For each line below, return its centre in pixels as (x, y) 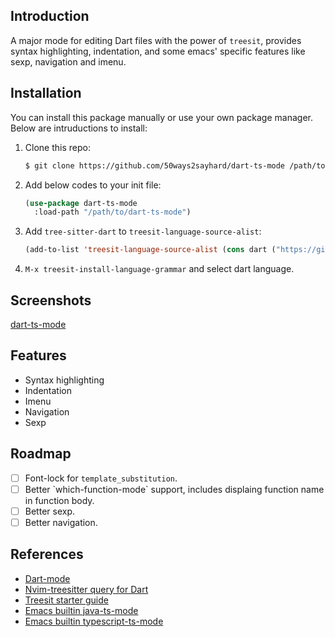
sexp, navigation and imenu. (68, 61)
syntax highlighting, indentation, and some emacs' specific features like (158, 51)
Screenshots (51, 300)
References (47, 554)
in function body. (59, 500)
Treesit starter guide (66, 600)
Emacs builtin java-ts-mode (81, 610)
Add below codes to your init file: (93, 185)
